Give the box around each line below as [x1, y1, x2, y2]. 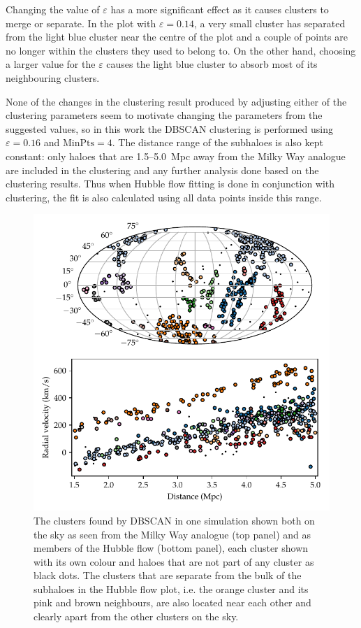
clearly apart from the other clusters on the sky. [34, 609, 239, 624]
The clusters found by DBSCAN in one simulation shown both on [34, 513, 315, 527]
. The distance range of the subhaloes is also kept [112, 135, 323, 150]
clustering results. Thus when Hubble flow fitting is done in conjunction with [6, 176, 335, 191]
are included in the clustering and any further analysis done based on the [6, 162, 319, 177]
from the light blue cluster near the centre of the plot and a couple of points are [6, 29, 348, 44]
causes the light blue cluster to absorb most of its [106, 57, 318, 71]
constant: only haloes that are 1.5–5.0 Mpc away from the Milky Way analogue [6, 148, 346, 163]
